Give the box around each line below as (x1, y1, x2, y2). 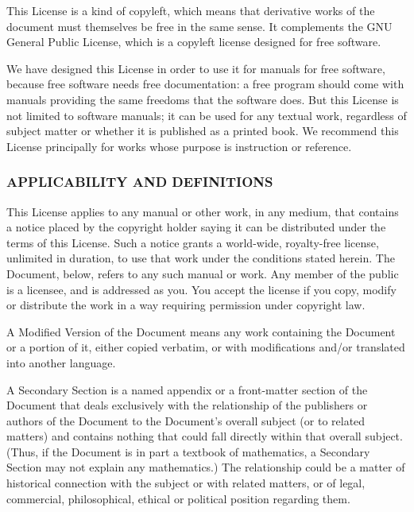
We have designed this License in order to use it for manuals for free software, (6, 60, 385, 76)
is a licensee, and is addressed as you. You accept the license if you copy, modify (6, 281, 397, 297)
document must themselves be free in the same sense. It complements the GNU (6, 17, 393, 34)
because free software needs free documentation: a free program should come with (6, 76, 404, 92)
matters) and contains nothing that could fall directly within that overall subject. (6, 428, 403, 444)
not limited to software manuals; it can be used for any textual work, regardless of (6, 107, 407, 123)
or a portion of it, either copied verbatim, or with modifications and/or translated (6, 339, 405, 355)
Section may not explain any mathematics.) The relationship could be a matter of (6, 459, 405, 475)
